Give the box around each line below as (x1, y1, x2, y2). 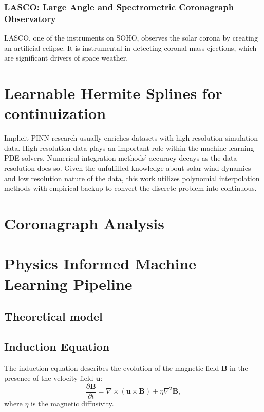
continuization (4, 103, 106, 124)
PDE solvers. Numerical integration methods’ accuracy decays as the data (4, 152, 237, 163)
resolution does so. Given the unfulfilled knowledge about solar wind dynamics (4, 163, 251, 173)
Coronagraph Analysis (4, 212, 164, 233)
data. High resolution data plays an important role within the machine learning (4, 142, 254, 153)
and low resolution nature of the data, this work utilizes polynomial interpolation (4, 172, 260, 183)
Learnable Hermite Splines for (4, 83, 222, 104)
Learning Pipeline (4, 273, 133, 294)
